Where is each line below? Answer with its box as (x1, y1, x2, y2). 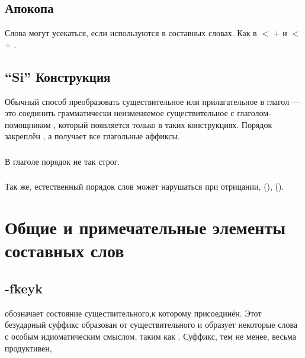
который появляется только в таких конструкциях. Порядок (58, 118, 272, 130)
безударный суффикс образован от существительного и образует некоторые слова (5, 318, 298, 331)
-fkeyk (5, 279, 43, 297)
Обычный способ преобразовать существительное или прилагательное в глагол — (5, 95, 300, 107)
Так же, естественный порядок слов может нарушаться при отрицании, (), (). (5, 180, 284, 193)
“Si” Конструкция (5, 67, 111, 85)
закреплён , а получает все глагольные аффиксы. (5, 130, 180, 142)
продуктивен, (5, 341, 52, 354)
